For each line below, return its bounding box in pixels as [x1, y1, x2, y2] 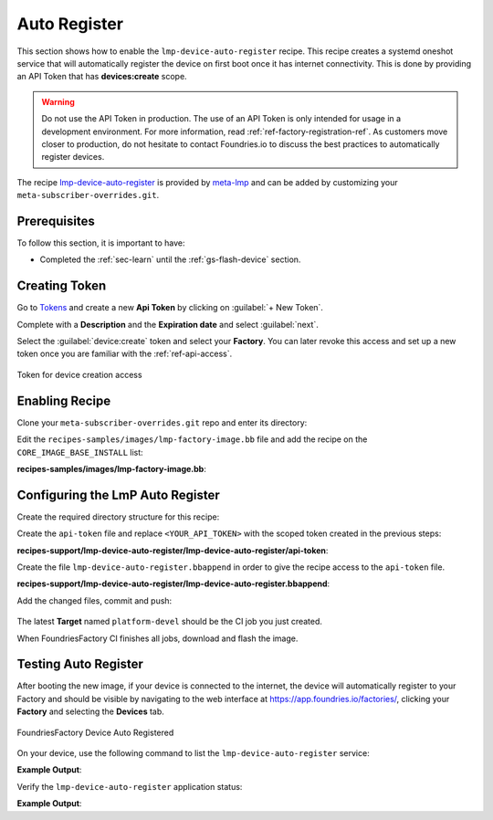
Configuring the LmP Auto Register [16, 487, 221, 502]
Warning [41, 96, 75, 107]
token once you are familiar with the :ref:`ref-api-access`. [16, 348, 233, 360]
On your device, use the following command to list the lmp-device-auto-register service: [16, 748, 370, 759]
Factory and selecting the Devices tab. [16, 706, 164, 717]
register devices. [41, 152, 105, 163]
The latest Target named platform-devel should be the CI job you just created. [16, 616, 323, 627]
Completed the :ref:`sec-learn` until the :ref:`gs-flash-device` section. [39, 254, 301, 265]
